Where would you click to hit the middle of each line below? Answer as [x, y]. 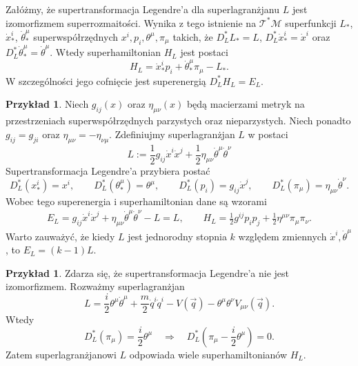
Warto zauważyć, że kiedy [60, 236]
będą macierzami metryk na [246, 104]
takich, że [193, 36]
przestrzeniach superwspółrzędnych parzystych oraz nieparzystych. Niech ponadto [178, 121]
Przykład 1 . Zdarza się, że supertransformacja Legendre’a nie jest [147, 272]
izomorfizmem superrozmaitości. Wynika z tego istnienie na [131, 22]
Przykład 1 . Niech [47, 104]
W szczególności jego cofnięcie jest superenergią [106, 80]
